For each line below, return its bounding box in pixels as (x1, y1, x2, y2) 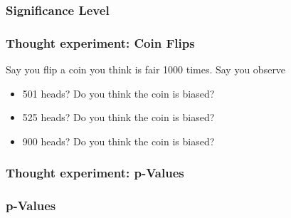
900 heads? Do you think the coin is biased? (22, 133, 215, 148)
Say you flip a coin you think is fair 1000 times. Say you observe (6, 62, 286, 77)
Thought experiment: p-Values (6, 164, 184, 182)
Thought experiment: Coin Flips (6, 33, 195, 51)
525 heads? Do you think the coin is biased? (22, 110, 215, 125)
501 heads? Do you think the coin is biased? (22, 85, 215, 100)
